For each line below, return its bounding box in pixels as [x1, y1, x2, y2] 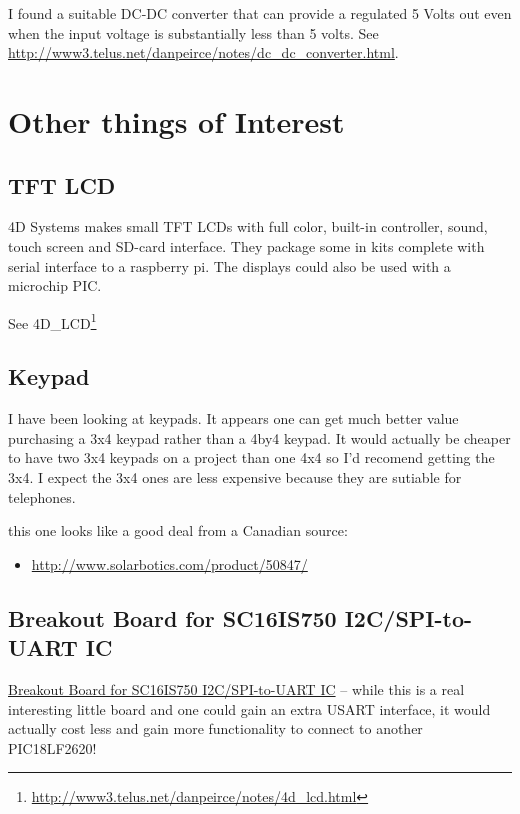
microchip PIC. [8, 275, 102, 296]
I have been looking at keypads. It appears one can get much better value [8, 408, 459, 429]
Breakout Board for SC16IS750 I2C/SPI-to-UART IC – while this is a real [8, 678, 465, 699]
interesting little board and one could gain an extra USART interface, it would [8, 698, 491, 719]
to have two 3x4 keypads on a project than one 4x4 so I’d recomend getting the [8, 447, 495, 468]
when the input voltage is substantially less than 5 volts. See [8, 22, 379, 43]
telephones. [8, 486, 76, 507]
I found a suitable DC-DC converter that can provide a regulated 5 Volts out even [8, 3, 512, 23]
